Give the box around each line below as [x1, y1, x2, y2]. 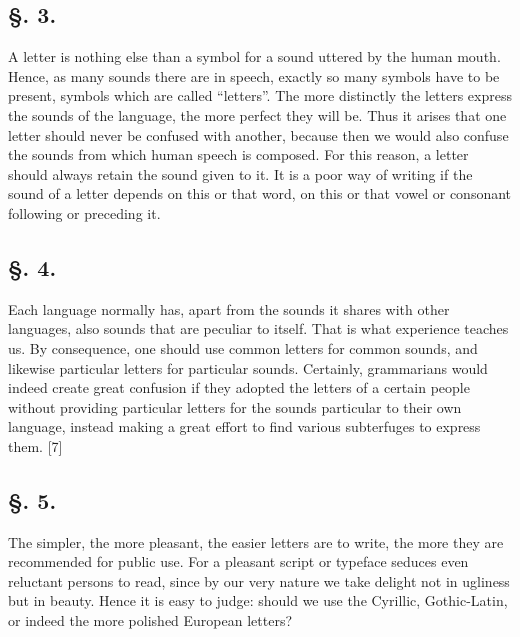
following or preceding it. [8, 202, 161, 223]
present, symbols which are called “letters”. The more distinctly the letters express [8, 85, 512, 106]
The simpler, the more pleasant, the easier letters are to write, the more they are [8, 531, 504, 552]
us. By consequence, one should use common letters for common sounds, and [8, 337, 478, 358]
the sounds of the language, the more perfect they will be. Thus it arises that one [8, 104, 507, 125]
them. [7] [8, 435, 63, 456]
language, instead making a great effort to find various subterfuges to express [8, 416, 481, 437]
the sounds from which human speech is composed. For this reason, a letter [8, 144, 469, 165]
